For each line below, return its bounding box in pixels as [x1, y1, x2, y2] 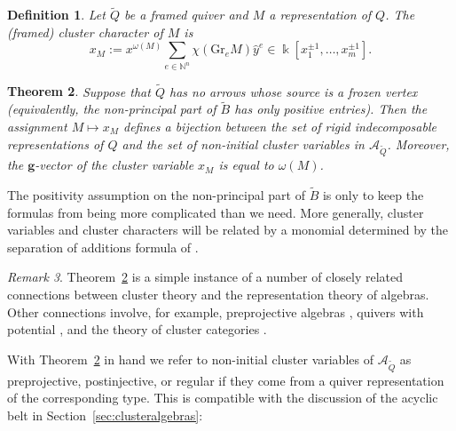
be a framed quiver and [124, 5, 248, 24]
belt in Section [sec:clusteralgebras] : [7, 405, 203, 424]
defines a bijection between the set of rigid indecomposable [122, 116, 436, 135]
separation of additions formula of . [7, 237, 199, 256]
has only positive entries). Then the [234, 100, 428, 118]
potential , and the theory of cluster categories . [7, 320, 267, 339]
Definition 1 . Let [7, 5, 106, 24]
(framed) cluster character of [7, 22, 163, 41]
